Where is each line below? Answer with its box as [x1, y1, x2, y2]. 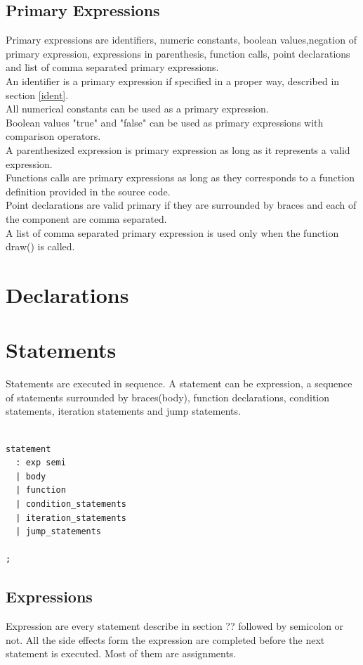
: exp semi [15, 458, 66, 468]
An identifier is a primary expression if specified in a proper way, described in [6, 73, 340, 88]
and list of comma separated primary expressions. [6, 60, 219, 75]
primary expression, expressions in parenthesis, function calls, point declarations [6, 46, 350, 60]
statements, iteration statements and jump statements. [6, 403, 241, 418]
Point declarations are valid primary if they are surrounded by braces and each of [6, 198, 357, 212]
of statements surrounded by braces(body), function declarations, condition [6, 389, 330, 404]
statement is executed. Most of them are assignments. [6, 646, 237, 661]
